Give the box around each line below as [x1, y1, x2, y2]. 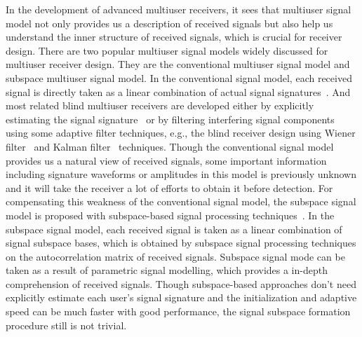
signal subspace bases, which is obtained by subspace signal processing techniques [6, 235, 356, 250]
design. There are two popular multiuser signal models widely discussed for [6, 43, 328, 57]
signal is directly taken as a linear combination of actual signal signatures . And [6, 84, 351, 99]
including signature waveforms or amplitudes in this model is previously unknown [6, 167, 356, 181]
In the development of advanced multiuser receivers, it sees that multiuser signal [6, 2, 351, 16]
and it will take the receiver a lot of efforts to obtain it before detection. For [6, 180, 333, 195]
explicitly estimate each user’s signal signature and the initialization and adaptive [6, 290, 357, 305]
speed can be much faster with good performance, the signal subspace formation [6, 304, 351, 319]
